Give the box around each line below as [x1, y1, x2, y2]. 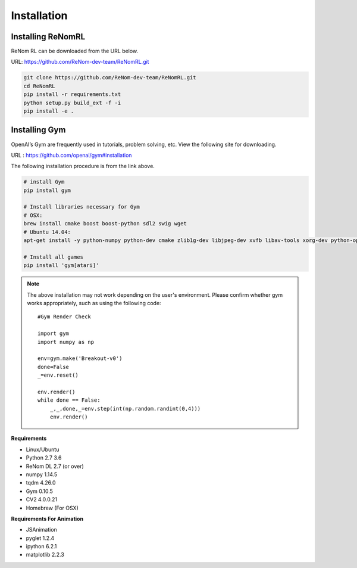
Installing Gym [11, 125, 66, 135]
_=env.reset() [37, 372, 79, 378]
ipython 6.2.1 [26, 543, 57, 550]
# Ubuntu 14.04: [23, 228, 71, 235]
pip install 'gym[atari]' [23, 262, 99, 269]
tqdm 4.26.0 [26, 479, 56, 486]
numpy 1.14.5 [26, 471, 58, 478]
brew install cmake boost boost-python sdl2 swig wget [23, 221, 187, 227]
